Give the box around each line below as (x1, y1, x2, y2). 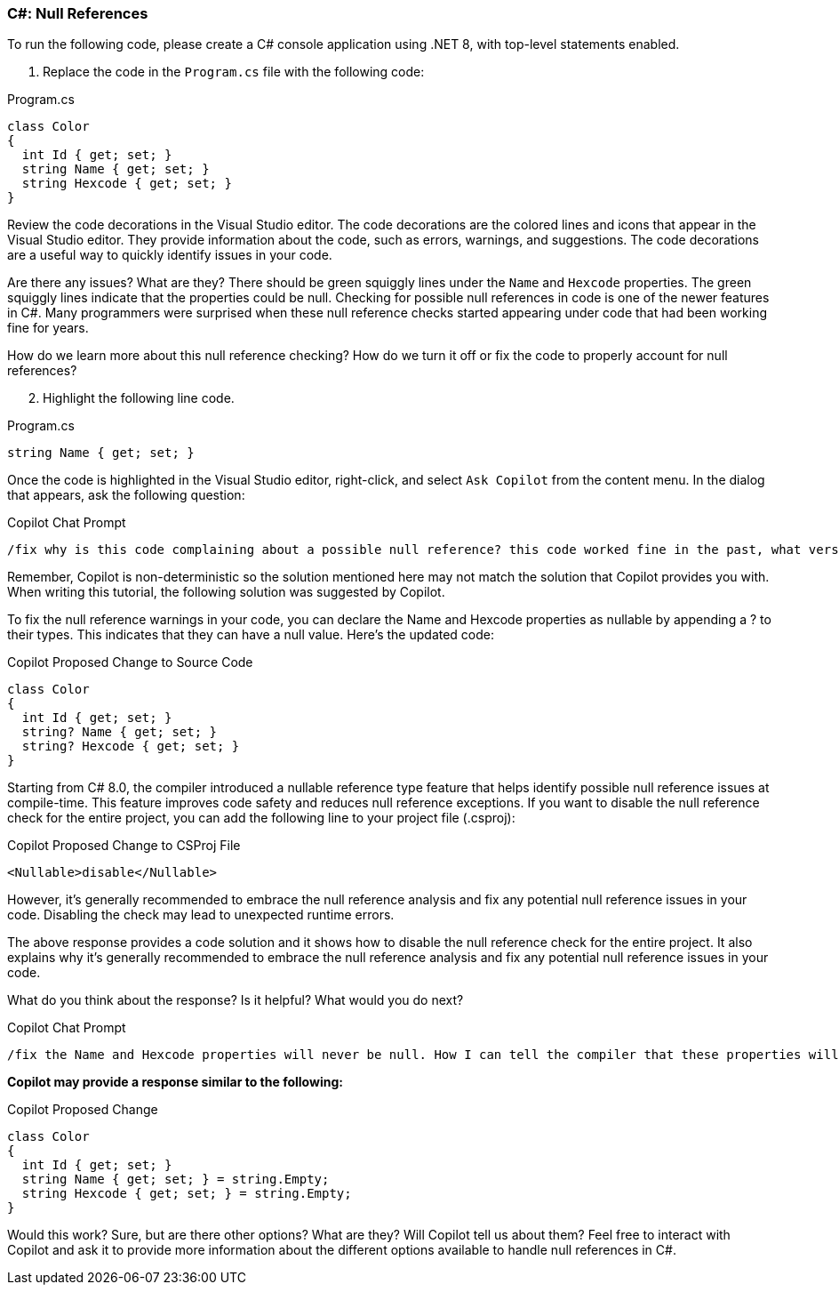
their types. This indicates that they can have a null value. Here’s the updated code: (7, 627, 495, 643)
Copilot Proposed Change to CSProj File (7, 838, 241, 854)
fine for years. (7, 320, 89, 336)
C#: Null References (7, 4, 148, 22)
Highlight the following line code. (43, 390, 235, 406)
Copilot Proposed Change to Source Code (7, 654, 253, 670)
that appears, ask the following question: (7, 487, 245, 503)
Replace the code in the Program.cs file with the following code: (43, 64, 425, 80)
